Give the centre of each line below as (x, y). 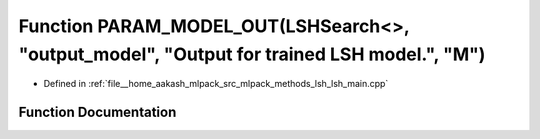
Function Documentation (97, 112)
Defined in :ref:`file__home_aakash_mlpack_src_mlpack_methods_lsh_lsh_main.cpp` (216, 84)
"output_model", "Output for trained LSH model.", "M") (252, 54)
